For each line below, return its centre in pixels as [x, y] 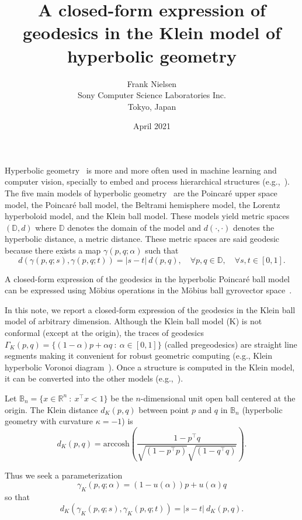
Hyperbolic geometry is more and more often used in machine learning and [141, 170]
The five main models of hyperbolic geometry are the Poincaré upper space [141, 193]
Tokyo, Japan [152, 106]
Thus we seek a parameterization [64, 475]
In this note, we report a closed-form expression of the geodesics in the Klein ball [150, 309]
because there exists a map [53, 250]
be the [122, 398]
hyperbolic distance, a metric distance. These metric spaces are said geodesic [142, 239]
